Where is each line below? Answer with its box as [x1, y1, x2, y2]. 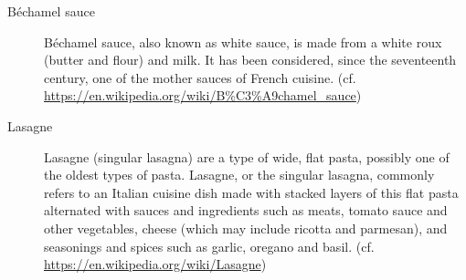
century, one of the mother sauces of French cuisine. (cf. [44, 67, 356, 87]
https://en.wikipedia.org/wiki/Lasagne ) [44, 254, 267, 274]
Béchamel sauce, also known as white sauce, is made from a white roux [44, 32, 442, 51]
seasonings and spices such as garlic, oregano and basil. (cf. [44, 236, 375, 255]
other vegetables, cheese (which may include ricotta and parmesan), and [44, 218, 448, 237]
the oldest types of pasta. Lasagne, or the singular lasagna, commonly [44, 165, 435, 184]
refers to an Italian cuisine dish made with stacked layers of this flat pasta [44, 182, 459, 202]
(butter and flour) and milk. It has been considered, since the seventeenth [44, 50, 457, 69]
